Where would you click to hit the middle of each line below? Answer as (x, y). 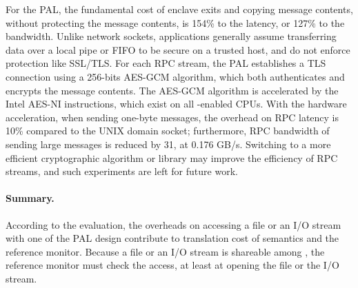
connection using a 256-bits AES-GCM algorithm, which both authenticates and (175, 76)
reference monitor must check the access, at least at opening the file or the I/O (172, 265)
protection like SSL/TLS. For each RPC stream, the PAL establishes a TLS (166, 63)
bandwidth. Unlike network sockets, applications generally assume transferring (171, 36)
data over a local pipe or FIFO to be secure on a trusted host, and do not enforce (178, 49)
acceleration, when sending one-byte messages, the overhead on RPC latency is (172, 117)
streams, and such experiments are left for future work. (122, 171)
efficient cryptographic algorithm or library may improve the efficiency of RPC (172, 157)
